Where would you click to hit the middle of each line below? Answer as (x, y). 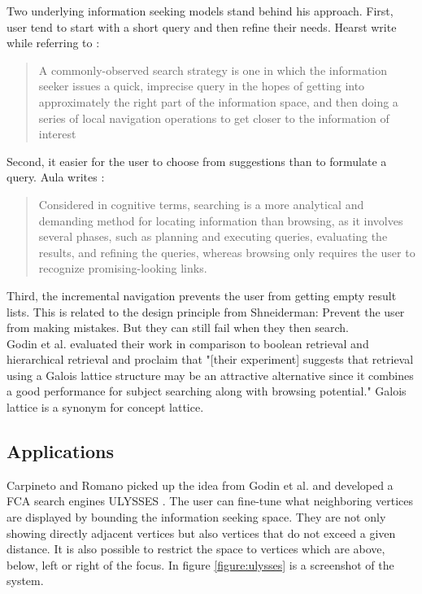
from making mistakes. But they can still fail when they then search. (178, 328)
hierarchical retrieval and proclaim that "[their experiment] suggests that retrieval (210, 359)
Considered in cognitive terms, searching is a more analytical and (201, 204)
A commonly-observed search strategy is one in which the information (213, 70)
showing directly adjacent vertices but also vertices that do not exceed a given (201, 533)
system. (25, 581)
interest (57, 134)
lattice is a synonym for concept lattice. (105, 407)
